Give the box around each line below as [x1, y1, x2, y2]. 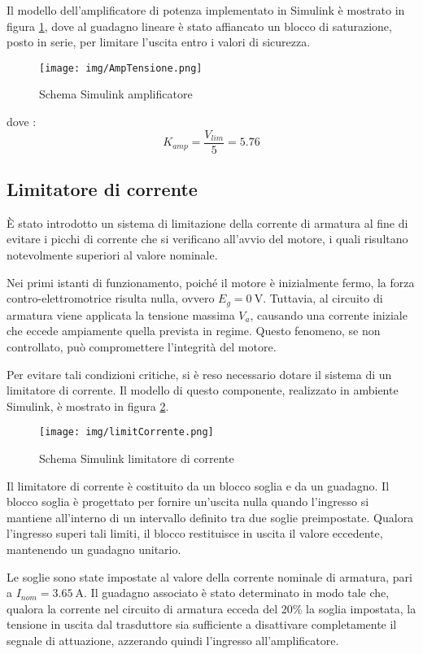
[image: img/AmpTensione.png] [39, 62, 203, 74]
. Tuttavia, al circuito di [263, 290, 383, 307]
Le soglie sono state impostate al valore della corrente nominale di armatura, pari [7, 568, 412, 585]
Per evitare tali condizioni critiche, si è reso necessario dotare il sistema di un [7, 365, 392, 382]
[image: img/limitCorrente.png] [39, 426, 214, 438]
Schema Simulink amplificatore [39, 85, 193, 102]
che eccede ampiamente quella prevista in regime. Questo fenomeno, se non [7, 322, 381, 339]
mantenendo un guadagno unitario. [7, 540, 181, 557]
